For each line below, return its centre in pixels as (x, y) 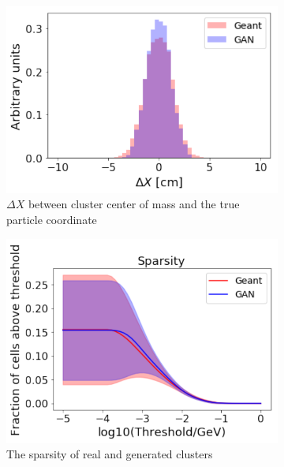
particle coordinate (52, 220)
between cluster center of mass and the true (134, 204)
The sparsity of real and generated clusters (110, 454)
